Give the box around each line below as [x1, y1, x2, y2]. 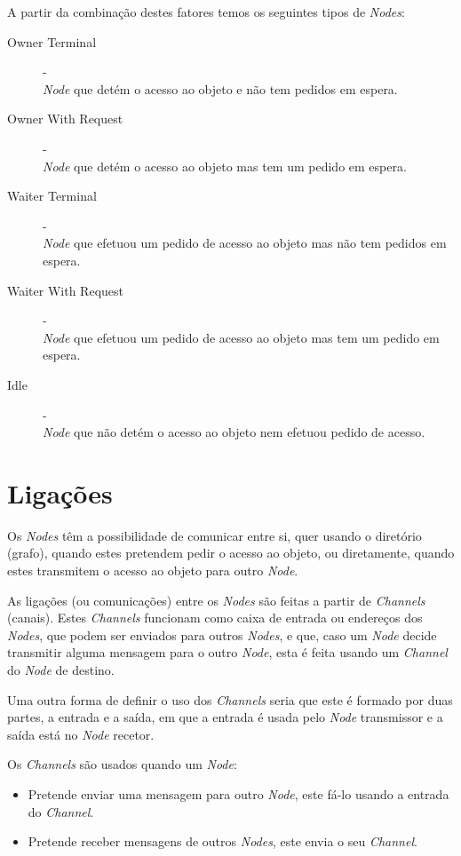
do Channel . [28, 802, 94, 820]
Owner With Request [7, 109, 123, 128]
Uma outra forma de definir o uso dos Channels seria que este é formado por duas [7, 690, 453, 709]
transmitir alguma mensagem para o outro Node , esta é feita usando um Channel [7, 643, 448, 662]
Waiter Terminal [7, 186, 97, 205]
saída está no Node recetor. [7, 725, 155, 743]
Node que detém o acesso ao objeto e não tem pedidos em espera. [43, 79, 398, 98]
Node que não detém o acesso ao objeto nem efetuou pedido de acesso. [43, 423, 425, 441]
